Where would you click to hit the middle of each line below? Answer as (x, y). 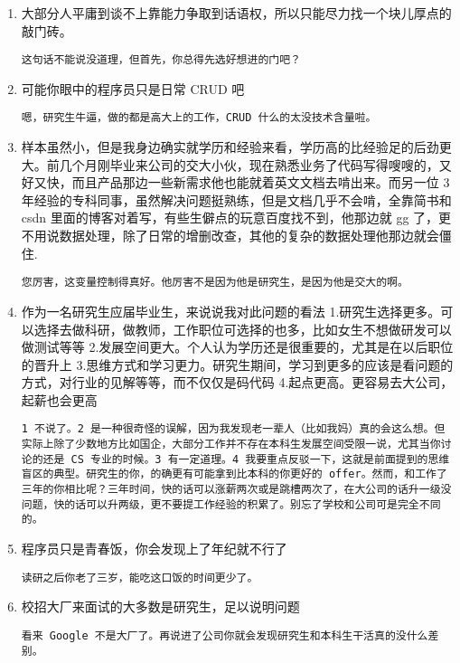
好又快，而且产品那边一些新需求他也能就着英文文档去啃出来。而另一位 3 (235, 182)
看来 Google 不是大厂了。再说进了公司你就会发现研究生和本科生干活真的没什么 (225, 635)
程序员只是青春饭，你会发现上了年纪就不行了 (154, 549)
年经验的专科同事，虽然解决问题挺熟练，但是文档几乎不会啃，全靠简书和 (236, 199)
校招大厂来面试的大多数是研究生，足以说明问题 (160, 606)
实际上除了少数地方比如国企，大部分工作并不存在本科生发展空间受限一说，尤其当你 (231, 445)
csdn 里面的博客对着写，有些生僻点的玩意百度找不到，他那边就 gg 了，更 (236, 218)
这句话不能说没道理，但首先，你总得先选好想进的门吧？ (161, 60)
